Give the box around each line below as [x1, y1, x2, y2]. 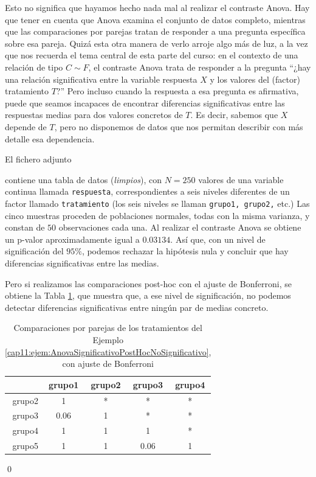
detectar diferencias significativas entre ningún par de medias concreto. [5, 301, 269, 313]
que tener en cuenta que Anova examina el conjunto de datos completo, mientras [5, 13, 306, 26]
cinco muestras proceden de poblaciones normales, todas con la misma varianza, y [5, 209, 310, 221]
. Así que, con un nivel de [170, 232, 266, 245]
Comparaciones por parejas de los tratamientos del [13, 321, 202, 334]
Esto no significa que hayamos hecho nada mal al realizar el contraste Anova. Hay [5, 1, 310, 13]
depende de [5, 120, 47, 133]
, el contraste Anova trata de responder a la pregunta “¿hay [88, 60, 311, 73]
